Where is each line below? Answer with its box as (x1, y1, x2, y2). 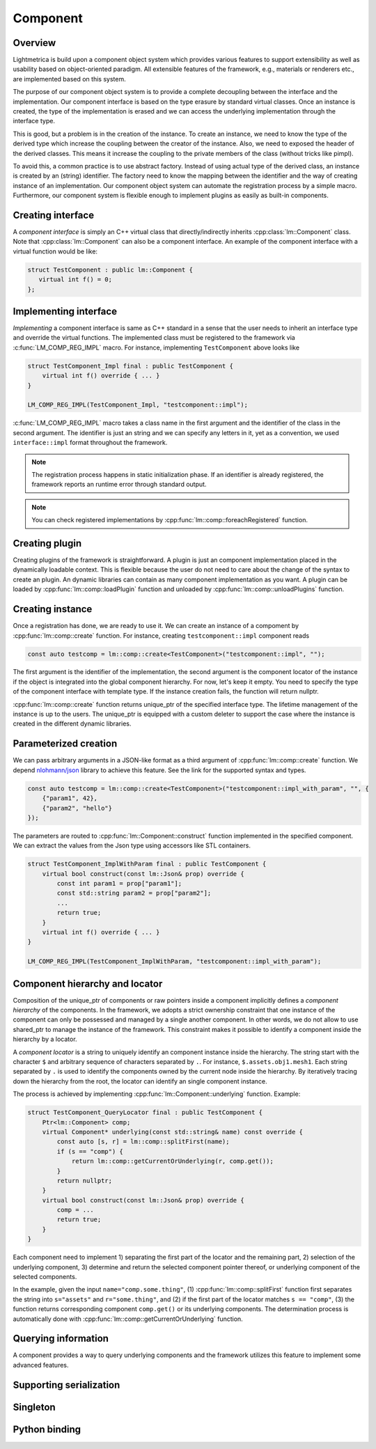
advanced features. (13, 1361, 69, 1369)
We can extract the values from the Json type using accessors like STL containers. (13, 841, 251, 849)
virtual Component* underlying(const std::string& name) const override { (42, 1128, 303, 1136)
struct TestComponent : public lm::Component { (27, 265, 193, 274)
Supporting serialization (13, 1379, 120, 1391)
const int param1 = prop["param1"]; (56, 879, 182, 888)
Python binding (13, 1423, 81, 1435)
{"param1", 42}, (42, 794, 97, 802)
